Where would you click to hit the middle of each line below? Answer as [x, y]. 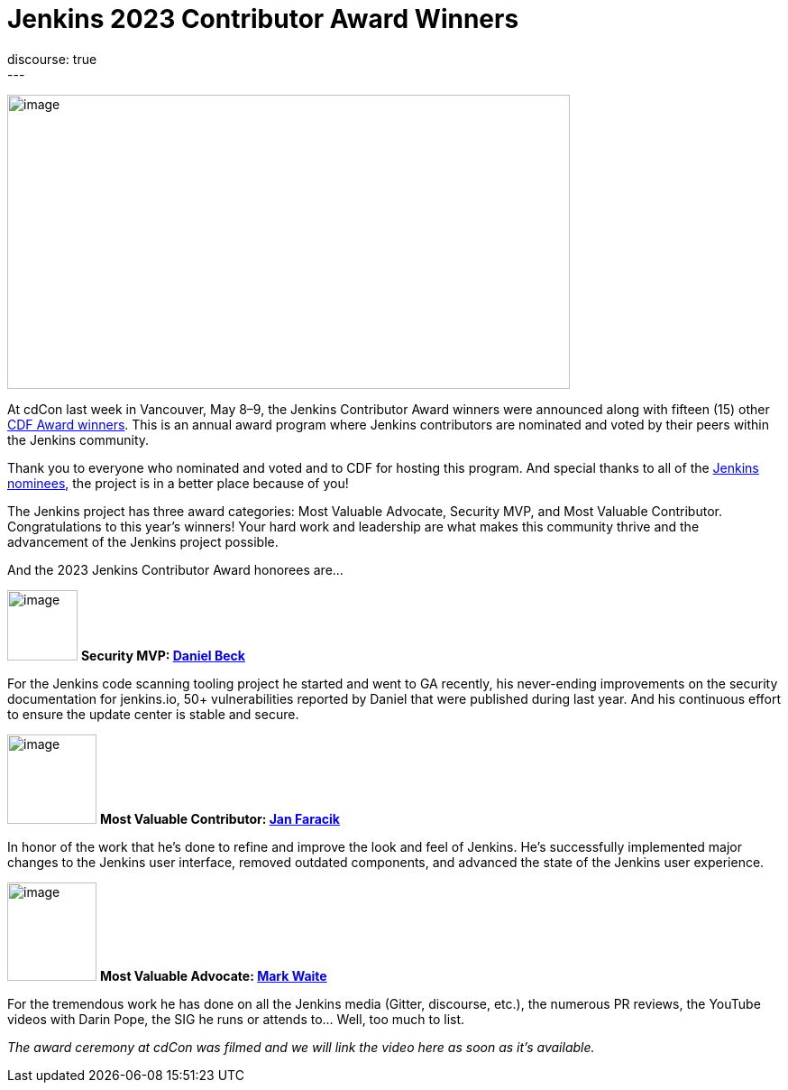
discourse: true [52, 59]
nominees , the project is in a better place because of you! [178, 483]
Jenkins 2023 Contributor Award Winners [263, 19]
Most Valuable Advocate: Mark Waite [213, 975]
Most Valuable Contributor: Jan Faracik [220, 818]
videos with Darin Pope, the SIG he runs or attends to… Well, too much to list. [236, 1019]
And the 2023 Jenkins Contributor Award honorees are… [175, 569]
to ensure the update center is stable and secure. [153, 714]
